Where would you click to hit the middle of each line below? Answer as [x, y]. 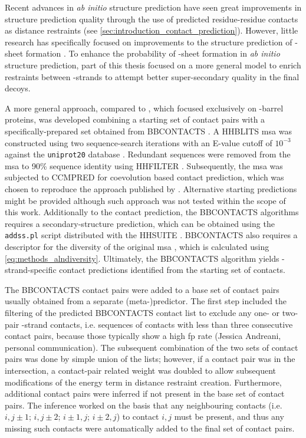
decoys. [18, 88]
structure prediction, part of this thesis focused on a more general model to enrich [153, 65]
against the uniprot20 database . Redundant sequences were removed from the [148, 154]
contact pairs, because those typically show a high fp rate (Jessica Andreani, [143, 336]
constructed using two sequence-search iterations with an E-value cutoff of [139, 142]
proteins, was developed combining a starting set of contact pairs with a [135, 119]
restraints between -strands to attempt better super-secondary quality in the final [152, 76]
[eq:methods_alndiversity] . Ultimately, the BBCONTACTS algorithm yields [142, 258]
